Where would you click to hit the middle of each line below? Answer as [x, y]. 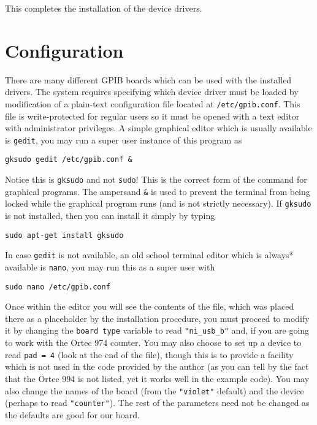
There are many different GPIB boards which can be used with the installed [148, 79]
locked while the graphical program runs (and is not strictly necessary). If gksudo [158, 203]
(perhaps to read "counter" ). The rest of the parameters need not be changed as [157, 403]
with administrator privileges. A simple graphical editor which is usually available [158, 128]
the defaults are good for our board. [72, 414]
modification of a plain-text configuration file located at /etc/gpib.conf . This [153, 103]
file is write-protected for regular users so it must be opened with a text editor [152, 116]
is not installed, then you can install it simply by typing [110, 216]
